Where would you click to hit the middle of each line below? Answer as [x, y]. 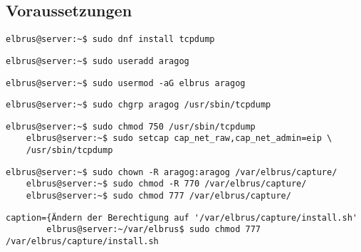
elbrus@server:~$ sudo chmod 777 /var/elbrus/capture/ [158, 196]
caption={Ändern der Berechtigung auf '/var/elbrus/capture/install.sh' [182, 217]
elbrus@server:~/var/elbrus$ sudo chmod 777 [153, 230]
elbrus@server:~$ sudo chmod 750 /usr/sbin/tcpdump [131, 126]
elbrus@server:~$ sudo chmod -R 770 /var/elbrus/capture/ [166, 184]
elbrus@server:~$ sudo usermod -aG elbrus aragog [126, 83]
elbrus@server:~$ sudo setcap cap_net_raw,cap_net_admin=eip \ [179, 138]
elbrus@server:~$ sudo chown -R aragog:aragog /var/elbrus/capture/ [172, 172]
